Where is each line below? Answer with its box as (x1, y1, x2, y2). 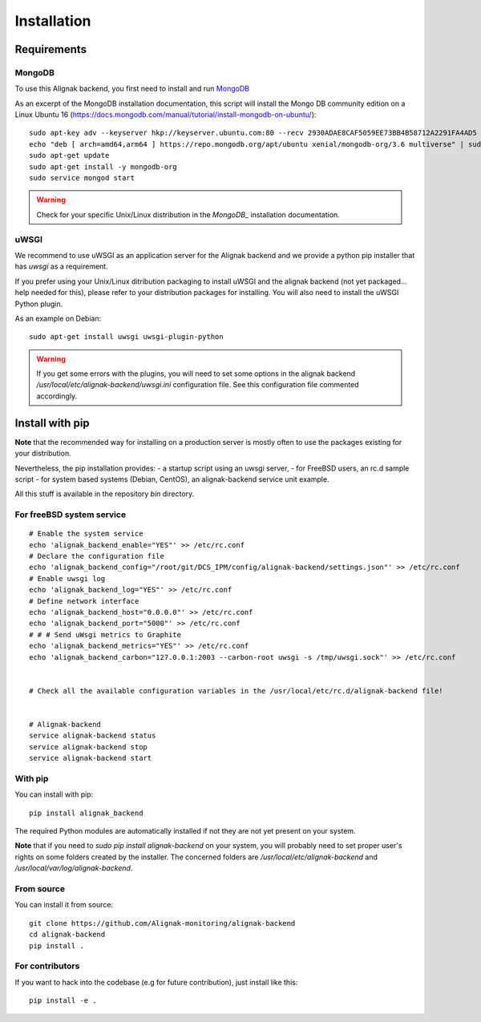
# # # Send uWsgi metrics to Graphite (29, 630, 182, 639)
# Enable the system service (29, 529, 143, 539)
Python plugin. (14, 299, 63, 309)
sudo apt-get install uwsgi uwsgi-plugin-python (29, 333, 224, 341)
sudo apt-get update (29, 151, 110, 160)
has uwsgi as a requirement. (14, 261, 108, 272)
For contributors (14, 960, 80, 972)
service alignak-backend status (29, 731, 156, 741)
